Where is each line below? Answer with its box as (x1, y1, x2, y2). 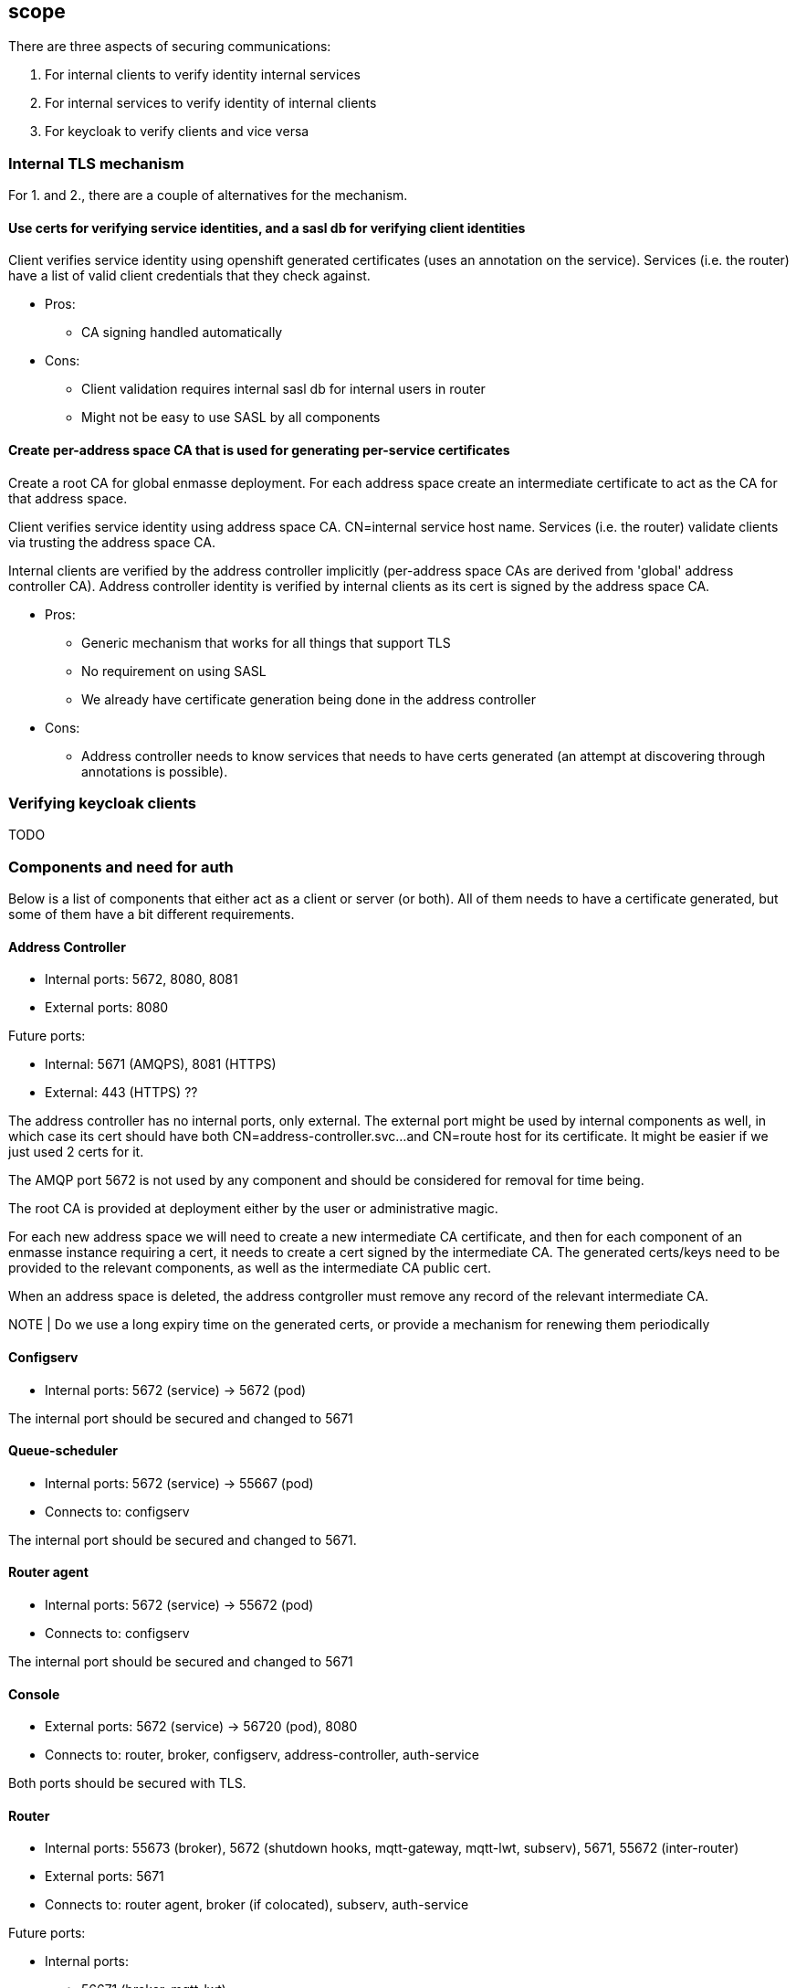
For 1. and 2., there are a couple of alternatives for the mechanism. (8, 187, 408, 204)
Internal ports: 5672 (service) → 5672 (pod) (45, 1381, 307, 1398)
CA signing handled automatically (81, 324, 283, 341)
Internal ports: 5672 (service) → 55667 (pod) (45, 1475, 314, 1491)
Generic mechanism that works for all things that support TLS (81, 634, 451, 650)
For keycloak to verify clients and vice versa (45, 123, 309, 140)
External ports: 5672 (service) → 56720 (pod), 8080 (45, 1718, 358, 1735)
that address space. (8, 490, 128, 506)
